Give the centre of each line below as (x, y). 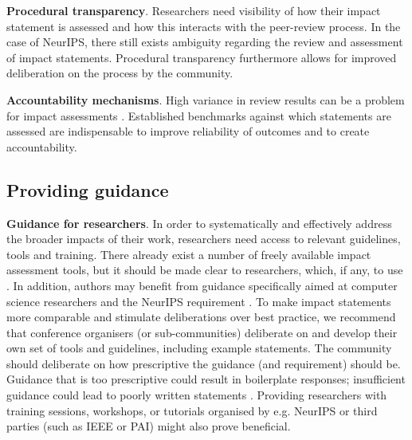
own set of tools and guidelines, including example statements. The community (199, 348)
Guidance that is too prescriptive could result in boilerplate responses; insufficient (206, 379)
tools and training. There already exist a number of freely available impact (189, 254)
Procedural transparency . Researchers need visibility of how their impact (194, 10)
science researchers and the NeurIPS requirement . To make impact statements (199, 301)
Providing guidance (88, 189)
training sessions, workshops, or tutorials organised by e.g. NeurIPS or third (192, 410)
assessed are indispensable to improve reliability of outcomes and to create (188, 131)
